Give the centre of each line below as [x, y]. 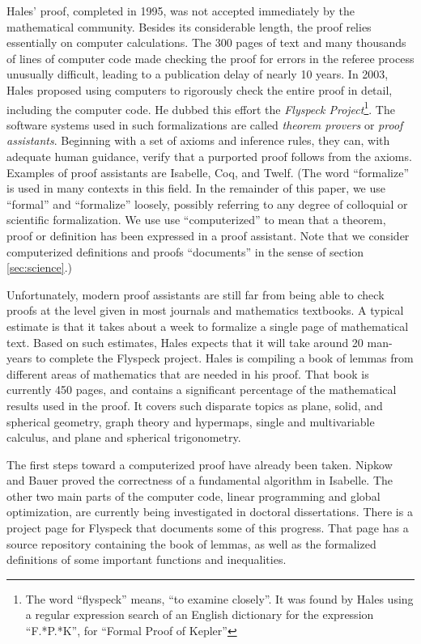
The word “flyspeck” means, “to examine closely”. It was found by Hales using [219, 598]
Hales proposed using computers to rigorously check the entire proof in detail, [200, 89]
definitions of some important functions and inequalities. [147, 559]
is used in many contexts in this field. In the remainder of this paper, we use [196, 188]
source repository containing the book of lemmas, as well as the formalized [191, 543]
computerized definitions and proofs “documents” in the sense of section [185, 251]
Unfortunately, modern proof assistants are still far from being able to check [196, 294]
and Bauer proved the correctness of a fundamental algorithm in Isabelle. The [200, 480]
